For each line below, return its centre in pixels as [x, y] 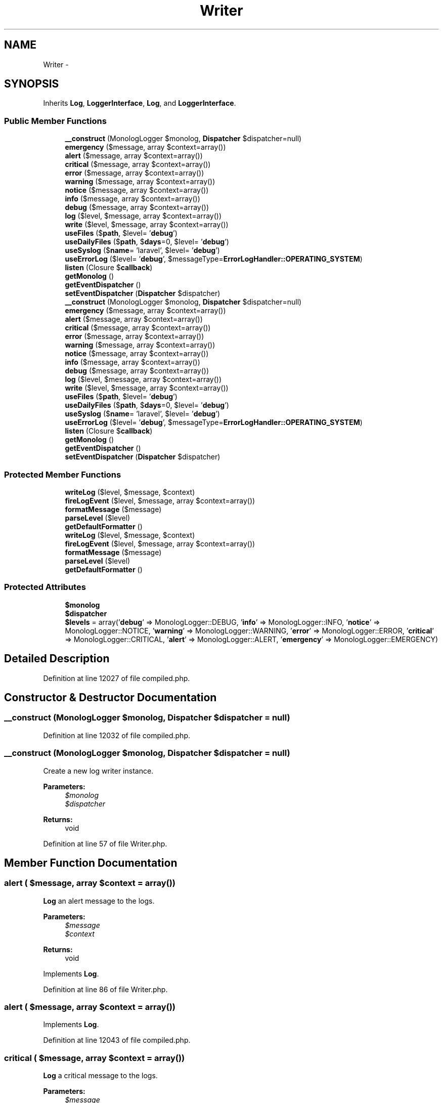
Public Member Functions [55, 121]
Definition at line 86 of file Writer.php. [105, 989]
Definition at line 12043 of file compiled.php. [117, 1040]
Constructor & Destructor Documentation [110, 697]
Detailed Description [57, 659]
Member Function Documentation [91, 863]
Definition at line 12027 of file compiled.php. [117, 678]
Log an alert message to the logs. [99, 901]
